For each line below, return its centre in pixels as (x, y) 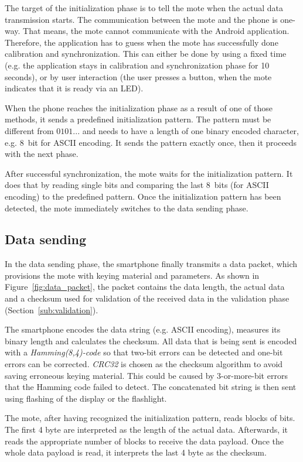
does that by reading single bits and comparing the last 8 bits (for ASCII (137, 185)
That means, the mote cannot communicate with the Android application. (156, 31)
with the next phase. (42, 154)
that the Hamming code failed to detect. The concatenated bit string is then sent (151, 387)
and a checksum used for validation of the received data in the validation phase (147, 298)
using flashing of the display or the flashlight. (86, 398)
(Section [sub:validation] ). (52, 309)
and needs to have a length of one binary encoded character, (190, 130)
